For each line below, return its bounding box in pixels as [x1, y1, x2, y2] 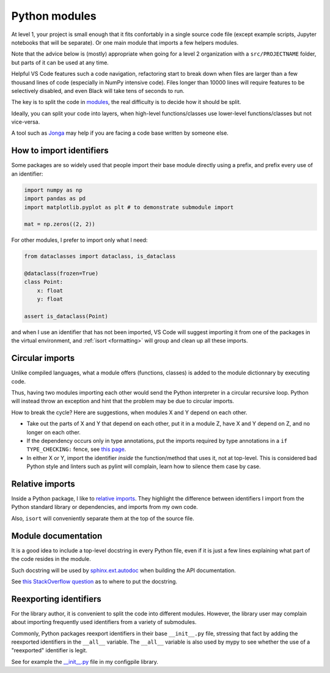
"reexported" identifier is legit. [11, 647, 88, 654]
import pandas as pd [24, 195, 86, 202]
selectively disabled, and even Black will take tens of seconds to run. [11, 87, 185, 94]
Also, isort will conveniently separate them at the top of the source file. [11, 515, 195, 522]
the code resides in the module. [11, 556, 91, 563]
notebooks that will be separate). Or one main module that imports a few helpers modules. [11, 39, 238, 46]
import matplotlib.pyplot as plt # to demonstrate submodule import [24, 204, 234, 210]
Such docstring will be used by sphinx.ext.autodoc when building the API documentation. [11, 567, 237, 574]
